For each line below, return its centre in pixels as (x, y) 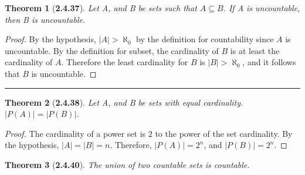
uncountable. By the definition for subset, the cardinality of (112, 50)
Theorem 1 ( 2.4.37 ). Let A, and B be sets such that (101, 8)
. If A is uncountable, (262, 8)
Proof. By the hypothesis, (50, 39)
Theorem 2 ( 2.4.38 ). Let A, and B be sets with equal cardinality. (124, 102)
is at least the (255, 50)
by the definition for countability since (205, 39)
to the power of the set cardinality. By (224, 133)
